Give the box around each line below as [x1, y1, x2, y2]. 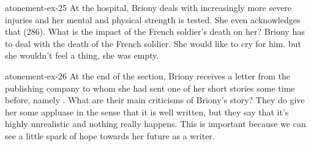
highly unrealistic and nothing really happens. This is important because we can [5, 117, 306, 130]
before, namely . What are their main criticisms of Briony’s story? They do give [5, 93, 305, 106]
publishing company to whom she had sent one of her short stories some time [5, 81, 295, 94]
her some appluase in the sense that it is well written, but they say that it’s [5, 105, 289, 118]
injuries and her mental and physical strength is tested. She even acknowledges [5, 13, 301, 26]
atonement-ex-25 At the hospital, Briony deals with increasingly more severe [5, 1, 292, 13]
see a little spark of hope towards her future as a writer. [5, 129, 215, 142]
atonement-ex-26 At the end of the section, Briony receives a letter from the [5, 69, 290, 82]
